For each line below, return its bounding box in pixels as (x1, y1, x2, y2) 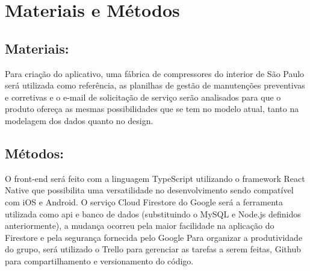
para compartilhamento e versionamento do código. (5, 254, 194, 267)
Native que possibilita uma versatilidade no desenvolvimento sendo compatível (5, 184, 294, 196)
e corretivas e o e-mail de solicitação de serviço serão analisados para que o (5, 90, 281, 103)
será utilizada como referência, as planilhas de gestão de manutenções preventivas (5, 79, 305, 92)
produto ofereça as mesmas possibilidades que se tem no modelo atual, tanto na (5, 102, 299, 115)
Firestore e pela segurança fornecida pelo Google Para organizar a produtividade (5, 231, 303, 243)
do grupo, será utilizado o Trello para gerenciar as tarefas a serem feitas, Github (5, 243, 301, 255)
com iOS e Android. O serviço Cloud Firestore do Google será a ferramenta (5, 195, 283, 208)
